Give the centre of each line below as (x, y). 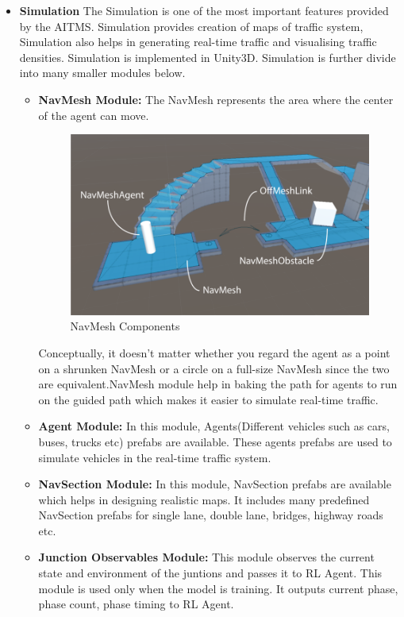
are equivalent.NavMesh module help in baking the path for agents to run (218, 384)
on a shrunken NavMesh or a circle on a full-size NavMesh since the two (214, 368)
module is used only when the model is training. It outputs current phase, (218, 588)
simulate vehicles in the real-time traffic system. (155, 457)
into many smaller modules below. (102, 73)
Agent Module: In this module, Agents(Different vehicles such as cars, (214, 426)
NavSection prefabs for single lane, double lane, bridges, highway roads (211, 515)
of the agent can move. (94, 115)
